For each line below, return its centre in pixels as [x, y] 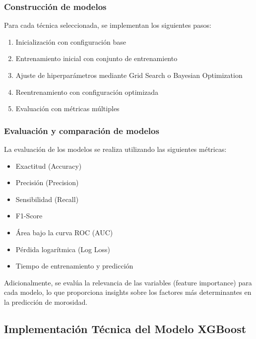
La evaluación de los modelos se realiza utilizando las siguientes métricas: [115, 149]
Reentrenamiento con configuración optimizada [87, 92]
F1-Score [29, 216]
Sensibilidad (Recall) [47, 199]
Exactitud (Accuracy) [49, 166]
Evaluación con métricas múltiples [67, 108]
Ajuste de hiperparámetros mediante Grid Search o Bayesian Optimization [129, 75]
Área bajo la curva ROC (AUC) [64, 232]
